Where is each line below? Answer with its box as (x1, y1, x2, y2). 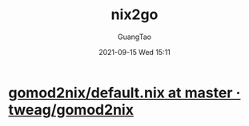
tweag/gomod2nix (8, 100, 135, 119)
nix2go (110, 6, 159, 24)
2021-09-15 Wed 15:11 (98, 47, 171, 57)
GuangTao (117, 32, 152, 41)
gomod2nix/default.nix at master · (8, 84, 241, 101)
